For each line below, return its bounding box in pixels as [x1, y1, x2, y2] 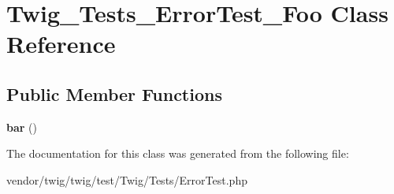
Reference [6, 28, 116, 60]
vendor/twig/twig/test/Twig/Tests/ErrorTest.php [6, 171, 247, 188]
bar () [6, 118, 37, 135]
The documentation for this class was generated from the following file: [6, 145, 349, 162]
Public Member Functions [6, 81, 222, 106]
